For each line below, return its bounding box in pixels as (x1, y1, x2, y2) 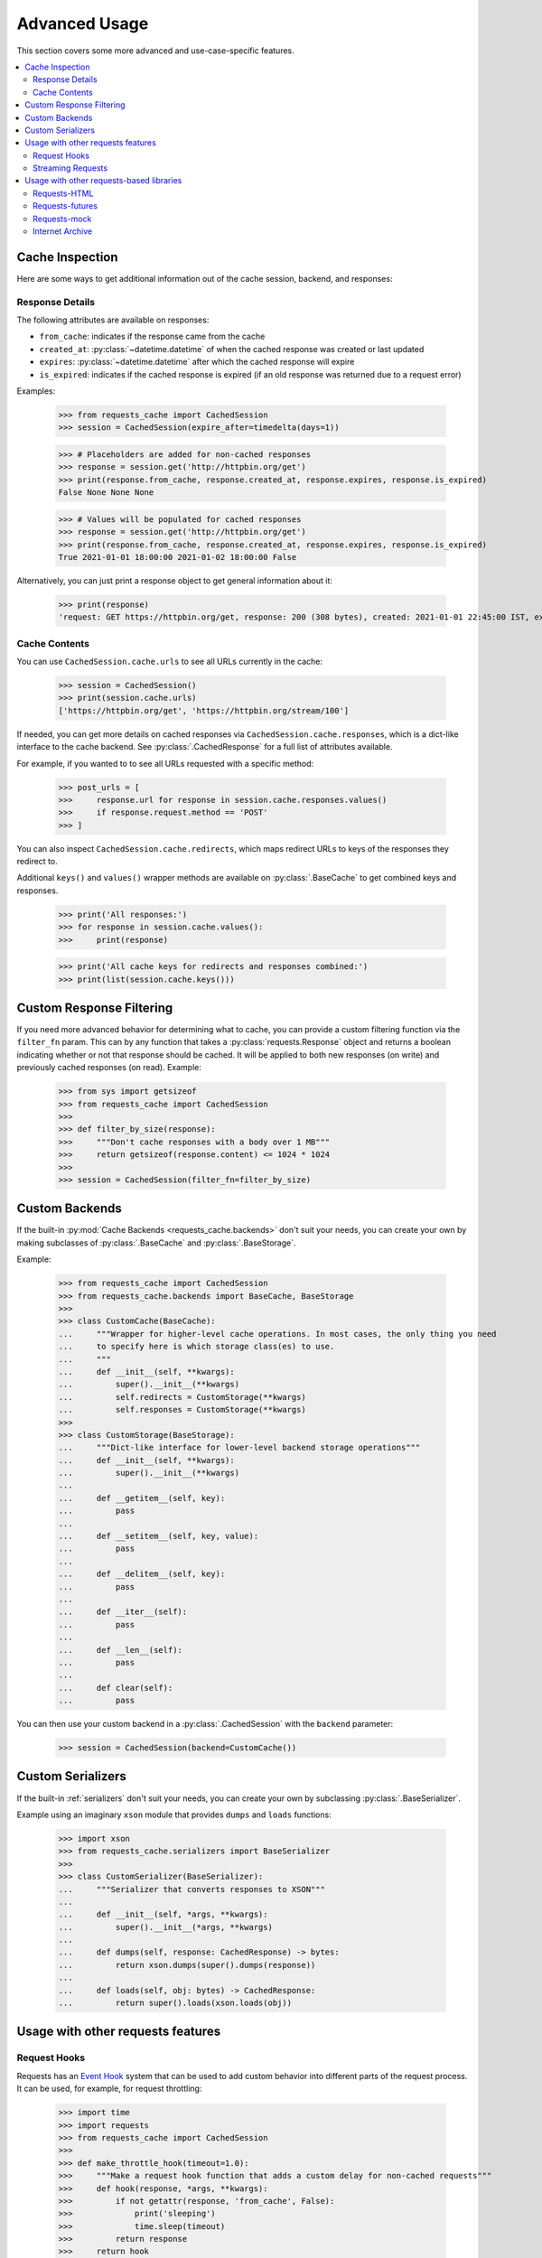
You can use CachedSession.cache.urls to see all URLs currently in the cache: (16, 656, 323, 667)
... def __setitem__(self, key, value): (58, 1531, 259, 1542)
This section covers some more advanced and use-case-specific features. (16, 45, 295, 56)
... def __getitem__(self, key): (58, 1493, 226, 1503)
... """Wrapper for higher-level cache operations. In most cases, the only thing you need (58, 1329, 497, 1339)
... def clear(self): (58, 1683, 173, 1693)
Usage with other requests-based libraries (24, 175, 182, 186)
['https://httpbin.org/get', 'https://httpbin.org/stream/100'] (58, 705, 350, 715)
